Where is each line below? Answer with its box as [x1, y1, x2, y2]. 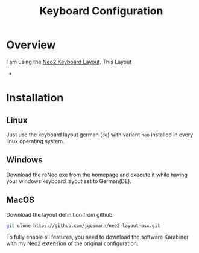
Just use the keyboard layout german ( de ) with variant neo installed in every [6, 131, 194, 138]
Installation [6, 91, 64, 105]
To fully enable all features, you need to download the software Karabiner [6, 234, 189, 241]
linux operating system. [6, 137, 65, 144]
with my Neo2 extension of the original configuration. [6, 240, 139, 247]
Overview [6, 38, 56, 52]
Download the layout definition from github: [6, 211, 115, 218]
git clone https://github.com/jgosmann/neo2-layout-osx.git [6, 222, 161, 229]
